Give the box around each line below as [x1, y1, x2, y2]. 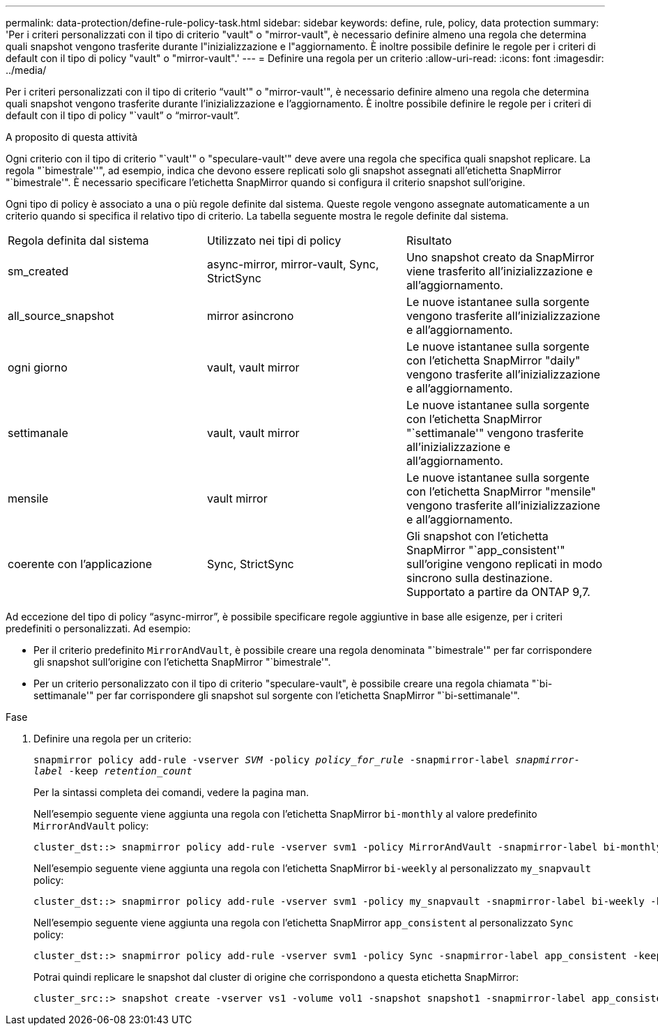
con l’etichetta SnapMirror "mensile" [406, 484, 597, 498]
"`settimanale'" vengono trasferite [406, 426, 584, 440]
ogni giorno [8, 360, 68, 374]
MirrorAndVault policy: [33, 820, 149, 832]
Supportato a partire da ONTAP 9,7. [406, 585, 590, 599]
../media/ [6, 64, 47, 76]
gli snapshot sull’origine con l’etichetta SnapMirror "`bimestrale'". [33, 656, 331, 668]
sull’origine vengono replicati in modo [406, 557, 603, 571]
